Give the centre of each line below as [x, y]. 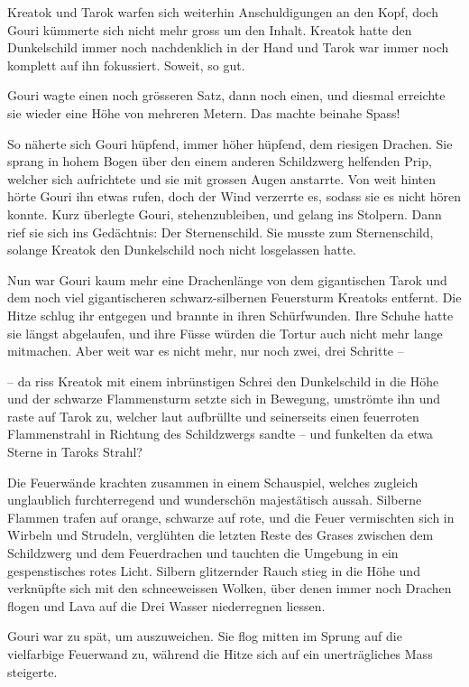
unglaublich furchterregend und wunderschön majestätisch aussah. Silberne [215, 500]
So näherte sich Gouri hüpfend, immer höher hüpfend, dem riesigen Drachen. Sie [230, 143]
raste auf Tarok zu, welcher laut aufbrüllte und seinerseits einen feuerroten [213, 416]
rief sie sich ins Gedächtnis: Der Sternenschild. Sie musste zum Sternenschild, [221, 232]
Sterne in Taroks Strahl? [75, 452]
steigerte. [32, 671]
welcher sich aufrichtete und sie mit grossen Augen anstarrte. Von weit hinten [221, 178]
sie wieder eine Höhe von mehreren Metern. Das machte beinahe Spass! [204, 112]
